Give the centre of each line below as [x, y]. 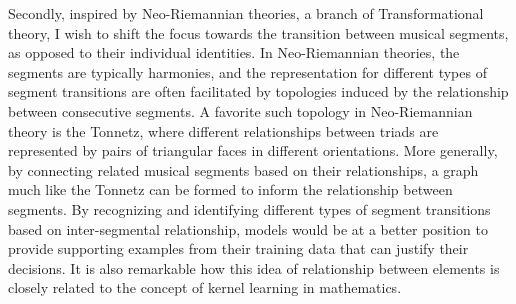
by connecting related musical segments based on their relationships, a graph [243, 169]
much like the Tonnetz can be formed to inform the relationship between [230, 189]
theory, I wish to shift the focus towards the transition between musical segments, [258, 32]
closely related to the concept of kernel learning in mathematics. [205, 287]
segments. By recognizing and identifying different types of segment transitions [249, 208]
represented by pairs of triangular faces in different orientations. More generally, [253, 150]
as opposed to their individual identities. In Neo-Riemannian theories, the [234, 52]
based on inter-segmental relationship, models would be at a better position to [248, 228]
